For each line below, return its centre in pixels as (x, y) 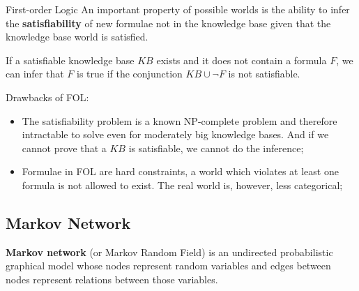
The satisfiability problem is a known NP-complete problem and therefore (179, 120)
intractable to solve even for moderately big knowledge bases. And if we (175, 134)
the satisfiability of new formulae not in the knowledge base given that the (168, 23)
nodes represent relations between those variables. (112, 279)
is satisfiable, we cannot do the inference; (216, 148)
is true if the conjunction (130, 74)
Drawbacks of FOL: (47, 97)
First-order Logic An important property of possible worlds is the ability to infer (178, 9)
